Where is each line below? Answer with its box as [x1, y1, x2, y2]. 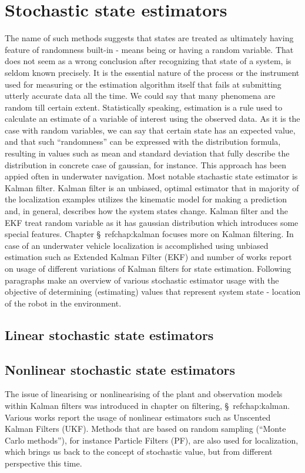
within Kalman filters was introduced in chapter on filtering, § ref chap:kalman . [5, 399, 290, 411]
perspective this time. [5, 457, 82, 469]
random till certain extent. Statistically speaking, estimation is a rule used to [5, 101, 283, 113]
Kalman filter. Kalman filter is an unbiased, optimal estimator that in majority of [5, 181, 299, 194]
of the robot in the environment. [5, 297, 122, 309]
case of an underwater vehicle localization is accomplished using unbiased [5, 239, 269, 251]
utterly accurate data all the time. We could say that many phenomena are [5, 89, 276, 102]
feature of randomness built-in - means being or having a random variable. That [5, 43, 294, 55]
